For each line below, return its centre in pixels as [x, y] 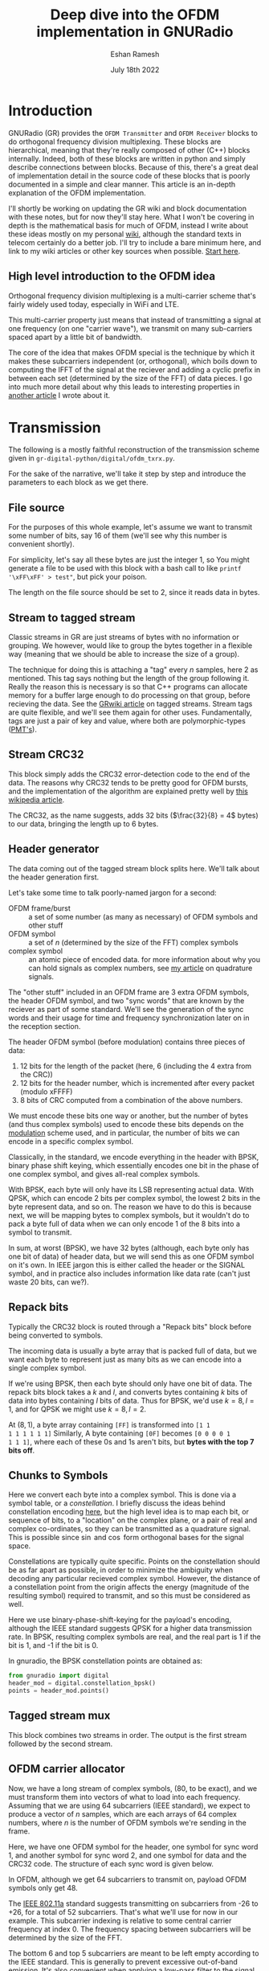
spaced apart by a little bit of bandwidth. [75, 337]
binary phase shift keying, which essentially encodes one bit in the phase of [134, 1165]
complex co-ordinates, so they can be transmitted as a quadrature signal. [130, 1529]
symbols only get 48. [43, 1887]
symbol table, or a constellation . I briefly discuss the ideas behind [117, 1503]
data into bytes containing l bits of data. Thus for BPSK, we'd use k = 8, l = [131, 1400]
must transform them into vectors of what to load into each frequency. [124, 1797]
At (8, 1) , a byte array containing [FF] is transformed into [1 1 [109, 1424]
